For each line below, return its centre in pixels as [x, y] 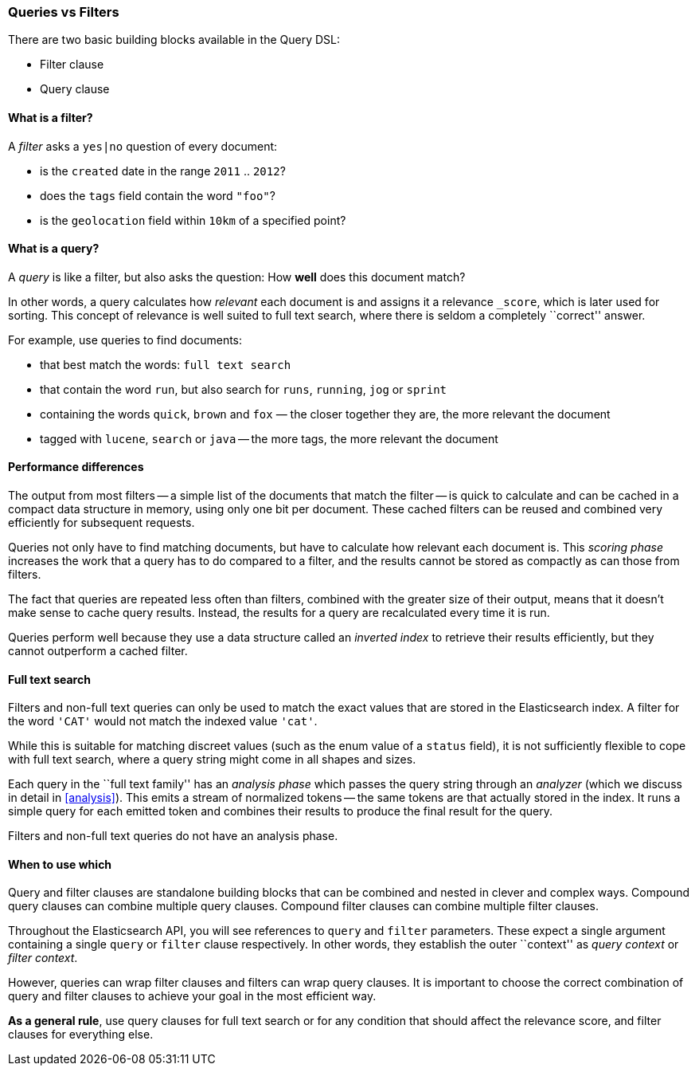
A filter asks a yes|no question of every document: [143, 146]
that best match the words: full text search [166, 364]
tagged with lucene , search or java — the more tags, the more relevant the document [269, 438]
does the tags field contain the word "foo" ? [158, 195]
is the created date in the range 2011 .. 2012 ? [163, 171]
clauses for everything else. [81, 1035]
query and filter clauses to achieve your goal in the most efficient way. [192, 996]
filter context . [43, 958]
